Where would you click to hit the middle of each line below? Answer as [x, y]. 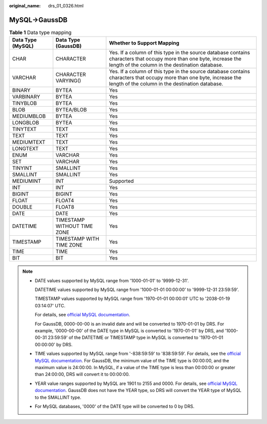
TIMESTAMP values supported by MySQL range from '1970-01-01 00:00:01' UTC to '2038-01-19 [132, 298]
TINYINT [22, 168]
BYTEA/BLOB [71, 110]
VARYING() [68, 81]
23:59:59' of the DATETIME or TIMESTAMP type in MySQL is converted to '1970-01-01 [135, 338]
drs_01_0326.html [66, 6]
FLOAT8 [65, 207]
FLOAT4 [65, 201]
